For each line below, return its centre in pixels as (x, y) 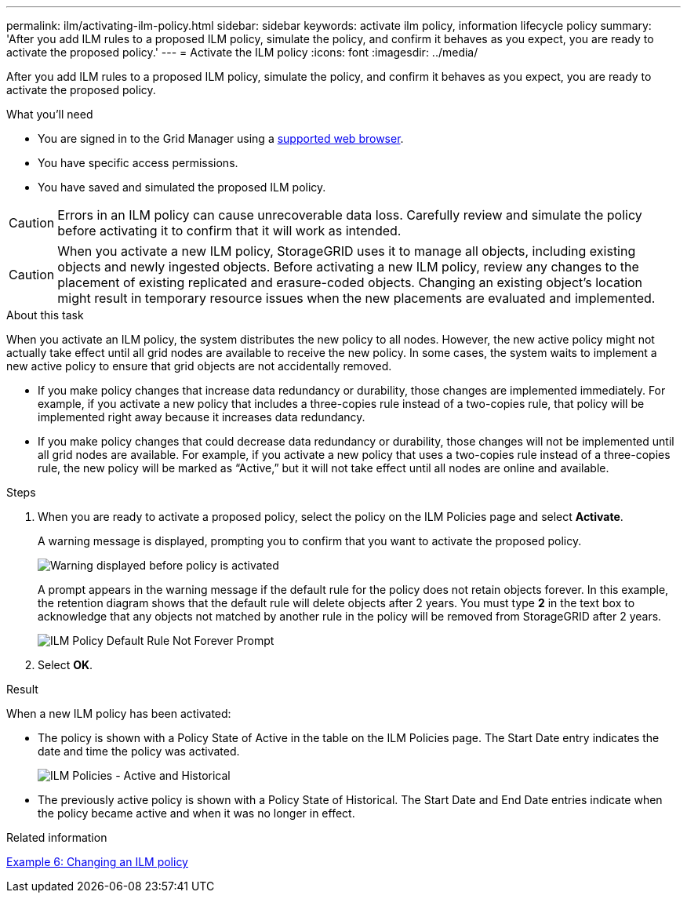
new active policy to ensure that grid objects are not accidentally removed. (199, 366)
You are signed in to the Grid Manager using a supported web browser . (221, 138)
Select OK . (65, 665)
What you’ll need (50, 114)
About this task (45, 315)
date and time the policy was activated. (139, 751)
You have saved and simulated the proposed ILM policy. (182, 187)
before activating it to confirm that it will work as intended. (229, 231)
